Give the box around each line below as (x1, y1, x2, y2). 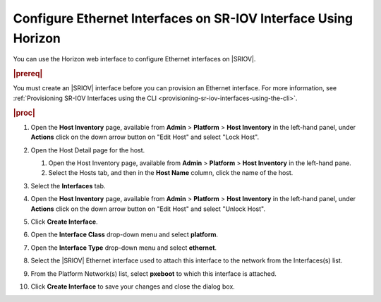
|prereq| (13, 69, 43, 79)
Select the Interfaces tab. (30, 181, 106, 190)
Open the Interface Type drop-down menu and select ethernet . (30, 243, 217, 252)
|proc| (13, 108, 35, 118)
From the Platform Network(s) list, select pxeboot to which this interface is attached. (30, 269, 277, 278)
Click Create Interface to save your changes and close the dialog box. (30, 282, 236, 291)
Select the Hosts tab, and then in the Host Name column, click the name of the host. (48, 169, 294, 177)
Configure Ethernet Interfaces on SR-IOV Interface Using (13, 11, 353, 26)
